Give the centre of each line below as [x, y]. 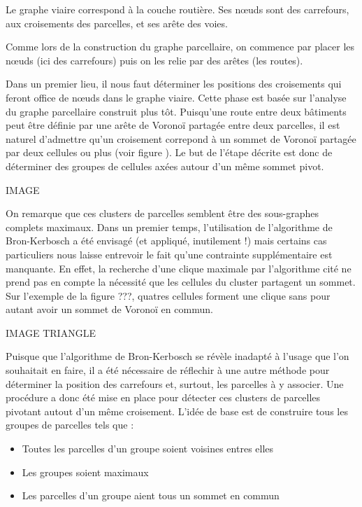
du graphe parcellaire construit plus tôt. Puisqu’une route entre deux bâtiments [176, 111]
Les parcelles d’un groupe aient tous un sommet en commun [151, 495]
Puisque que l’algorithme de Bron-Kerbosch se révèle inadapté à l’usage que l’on [178, 356]
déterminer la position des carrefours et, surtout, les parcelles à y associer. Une [175, 383]
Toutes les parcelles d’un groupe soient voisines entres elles [148, 449]
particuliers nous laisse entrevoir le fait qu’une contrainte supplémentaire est [169, 254]
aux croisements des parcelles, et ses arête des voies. [117, 23]
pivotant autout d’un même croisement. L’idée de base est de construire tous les [177, 411]
